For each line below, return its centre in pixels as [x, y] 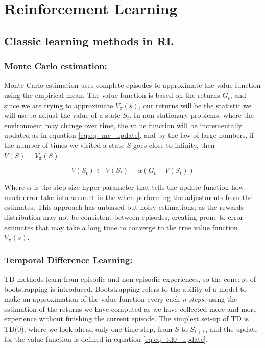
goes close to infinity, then [174, 145]
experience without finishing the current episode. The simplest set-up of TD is [127, 319]
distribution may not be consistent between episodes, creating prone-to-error [124, 217]
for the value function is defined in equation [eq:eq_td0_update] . [106, 339]
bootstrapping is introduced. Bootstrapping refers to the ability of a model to [125, 289]
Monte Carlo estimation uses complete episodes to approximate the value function [132, 85]
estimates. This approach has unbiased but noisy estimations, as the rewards [124, 207]
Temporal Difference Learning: [68, 259]
